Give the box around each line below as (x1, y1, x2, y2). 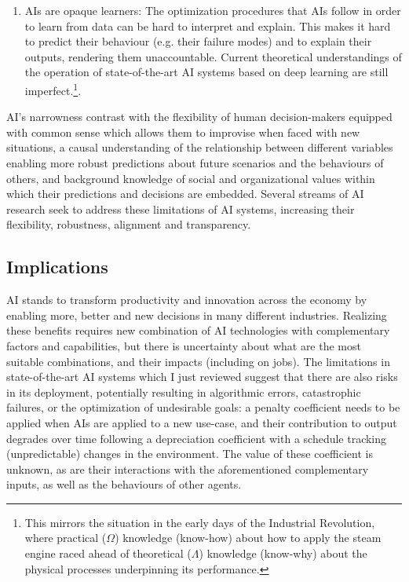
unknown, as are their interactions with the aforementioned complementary (6, 460, 369, 477)
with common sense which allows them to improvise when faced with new (6, 123, 360, 140)
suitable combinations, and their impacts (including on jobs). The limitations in (6, 353, 390, 369)
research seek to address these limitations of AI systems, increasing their (6, 200, 355, 217)
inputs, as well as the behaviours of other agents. (6, 476, 242, 492)
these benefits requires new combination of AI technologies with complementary (6, 322, 390, 339)
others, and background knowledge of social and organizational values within (6, 170, 375, 186)
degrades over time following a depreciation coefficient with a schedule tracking (6, 430, 387, 446)
